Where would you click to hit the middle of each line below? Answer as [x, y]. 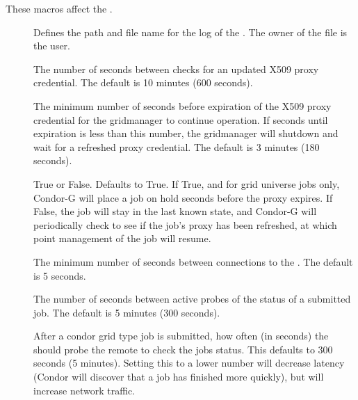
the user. [52, 46]
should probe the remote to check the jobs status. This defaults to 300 [183, 349]
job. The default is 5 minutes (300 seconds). [127, 312]
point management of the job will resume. [122, 238]
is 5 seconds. [60, 275]
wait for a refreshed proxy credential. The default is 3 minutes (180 [177, 146]
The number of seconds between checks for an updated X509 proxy [176, 69]
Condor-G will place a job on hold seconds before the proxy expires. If [183, 197]
